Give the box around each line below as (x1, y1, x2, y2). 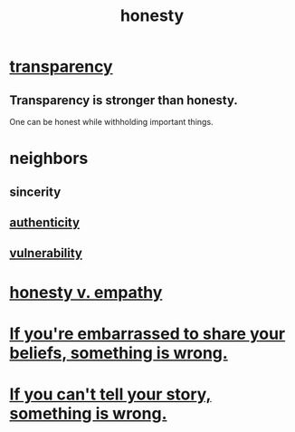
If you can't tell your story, (9, 384, 212, 404)
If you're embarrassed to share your (9, 323, 286, 344)
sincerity (9, 184, 62, 199)
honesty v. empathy (9, 282, 163, 302)
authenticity (9, 215, 80, 230)
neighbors (9, 149, 89, 168)
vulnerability (9, 245, 83, 261)
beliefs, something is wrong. (9, 342, 228, 363)
